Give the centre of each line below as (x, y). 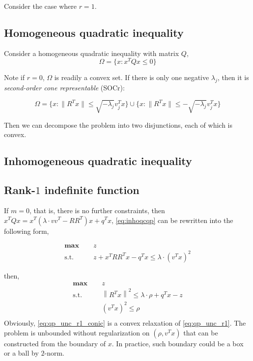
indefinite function (92, 190)
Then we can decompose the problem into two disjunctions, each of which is (118, 125)
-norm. (54, 353)
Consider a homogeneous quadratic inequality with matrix (92, 53)
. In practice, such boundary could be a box (178, 343)
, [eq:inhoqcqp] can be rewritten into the (172, 220)
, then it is (233, 77)
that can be (201, 332)
